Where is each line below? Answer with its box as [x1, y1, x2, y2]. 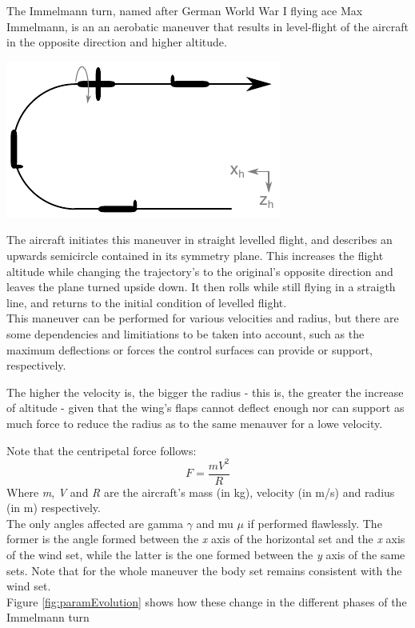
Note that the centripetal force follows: [6, 442, 197, 458]
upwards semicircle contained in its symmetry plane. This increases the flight [6, 246, 384, 263]
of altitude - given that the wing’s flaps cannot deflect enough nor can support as [6, 399, 405, 416]
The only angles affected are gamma [6, 514, 183, 531]
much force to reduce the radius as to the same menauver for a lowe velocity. [6, 414, 383, 431]
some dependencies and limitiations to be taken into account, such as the [6, 325, 365, 342]
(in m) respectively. [6, 499, 101, 516]
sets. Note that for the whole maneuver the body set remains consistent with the [6, 562, 402, 578]
